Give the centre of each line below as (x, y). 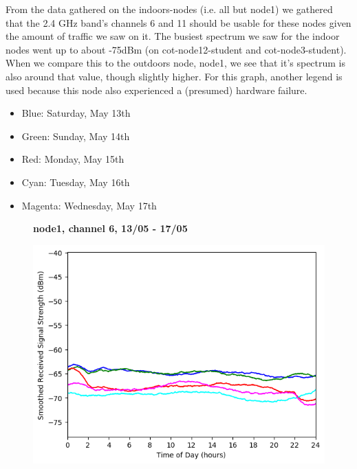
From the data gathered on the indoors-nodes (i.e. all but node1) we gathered (169, 9)
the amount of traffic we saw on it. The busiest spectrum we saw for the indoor (173, 36)
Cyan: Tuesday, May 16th (76, 182)
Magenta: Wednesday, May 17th (89, 205)
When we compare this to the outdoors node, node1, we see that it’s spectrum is (176, 63)
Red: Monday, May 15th (73, 159)
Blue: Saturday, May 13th (76, 113)
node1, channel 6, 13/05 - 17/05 (110, 228)
